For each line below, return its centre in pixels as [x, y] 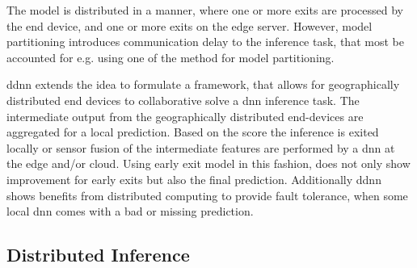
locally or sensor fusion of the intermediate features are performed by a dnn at [201, 147]
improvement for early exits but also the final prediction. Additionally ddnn [194, 179]
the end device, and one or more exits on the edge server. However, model [190, 25]
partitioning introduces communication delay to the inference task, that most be [205, 42]
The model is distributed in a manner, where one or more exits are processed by [205, 10]
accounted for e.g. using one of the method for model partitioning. [171, 57]
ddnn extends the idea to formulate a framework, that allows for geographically [203, 84]
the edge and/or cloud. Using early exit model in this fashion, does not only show [208, 163]
